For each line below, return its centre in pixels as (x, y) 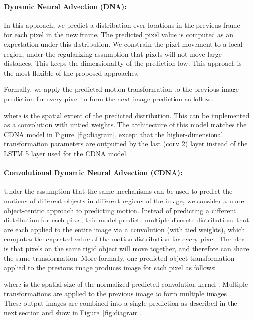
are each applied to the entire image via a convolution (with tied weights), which (125, 229)
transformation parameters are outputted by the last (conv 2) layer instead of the (126, 144)
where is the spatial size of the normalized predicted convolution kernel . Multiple (126, 284)
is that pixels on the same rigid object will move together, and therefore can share (126, 248)
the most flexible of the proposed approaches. (72, 72)
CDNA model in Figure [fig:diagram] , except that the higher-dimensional (114, 134)
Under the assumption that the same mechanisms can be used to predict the (118, 191)
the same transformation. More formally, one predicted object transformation (119, 258)
